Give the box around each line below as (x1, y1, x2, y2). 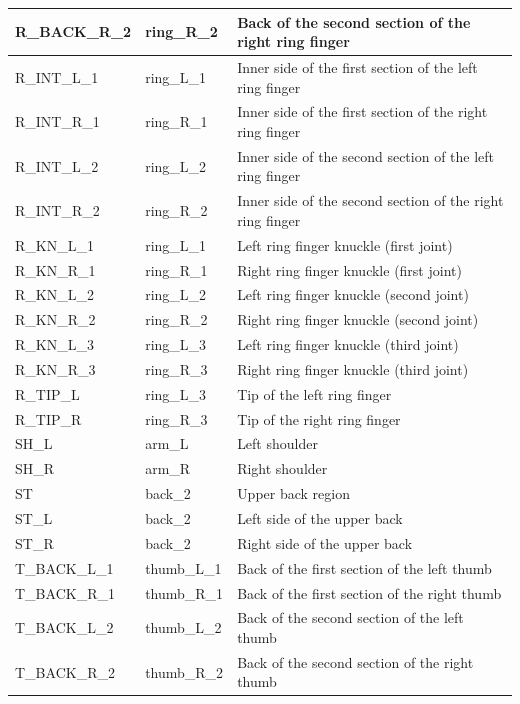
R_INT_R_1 (15, 111, 100, 132)
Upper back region (237, 483, 350, 504)
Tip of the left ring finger (237, 383, 392, 404)
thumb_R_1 (145, 582, 224, 603)
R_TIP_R (15, 408, 82, 429)
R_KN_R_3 (15, 358, 96, 379)
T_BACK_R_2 (15, 661, 115, 682)
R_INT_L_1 (15, 66, 99, 87)
